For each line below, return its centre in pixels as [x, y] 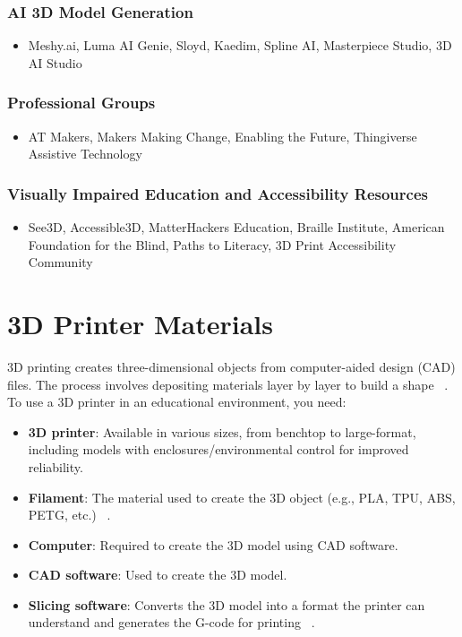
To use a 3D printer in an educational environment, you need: [177, 402]
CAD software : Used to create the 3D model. [158, 575]
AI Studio [55, 62]
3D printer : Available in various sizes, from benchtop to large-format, [222, 431]
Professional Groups [81, 103]
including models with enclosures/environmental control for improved [218, 449]
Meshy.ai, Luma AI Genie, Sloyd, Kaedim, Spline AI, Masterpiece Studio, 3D [240, 45]
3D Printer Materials [140, 323]
